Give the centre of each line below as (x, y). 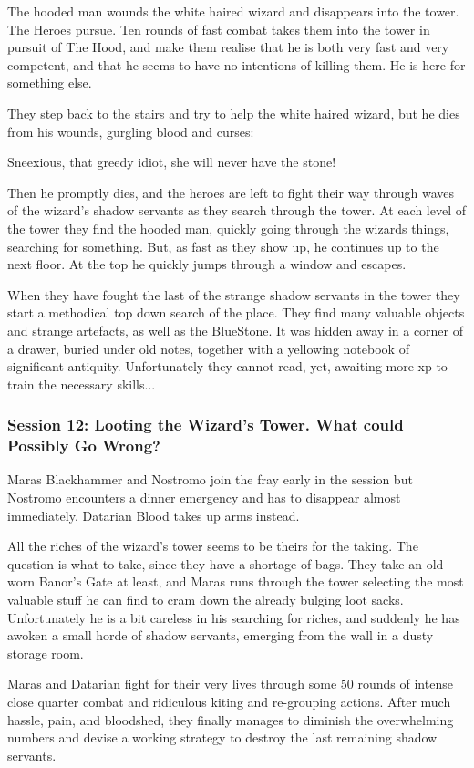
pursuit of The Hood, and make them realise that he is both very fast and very (228, 47)
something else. (50, 83)
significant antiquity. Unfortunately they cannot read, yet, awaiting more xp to (227, 366)
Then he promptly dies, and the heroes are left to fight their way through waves (231, 192)
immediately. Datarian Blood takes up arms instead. (154, 515)
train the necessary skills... (82, 384)
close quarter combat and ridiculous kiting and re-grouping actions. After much (229, 701)
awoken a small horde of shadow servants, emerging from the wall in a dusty (221, 635)
